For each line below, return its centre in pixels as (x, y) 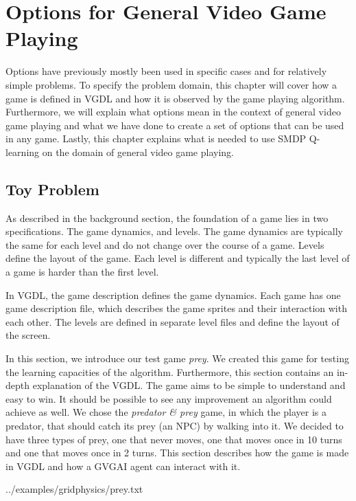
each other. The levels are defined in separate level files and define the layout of (173, 321)
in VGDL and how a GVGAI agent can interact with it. (123, 466)
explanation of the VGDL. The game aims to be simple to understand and (189, 385)
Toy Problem (52, 189)
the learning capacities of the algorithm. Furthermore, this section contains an (170, 371)
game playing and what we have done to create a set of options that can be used (175, 125)
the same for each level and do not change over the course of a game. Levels (165, 244)
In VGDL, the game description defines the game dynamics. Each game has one (173, 294)
